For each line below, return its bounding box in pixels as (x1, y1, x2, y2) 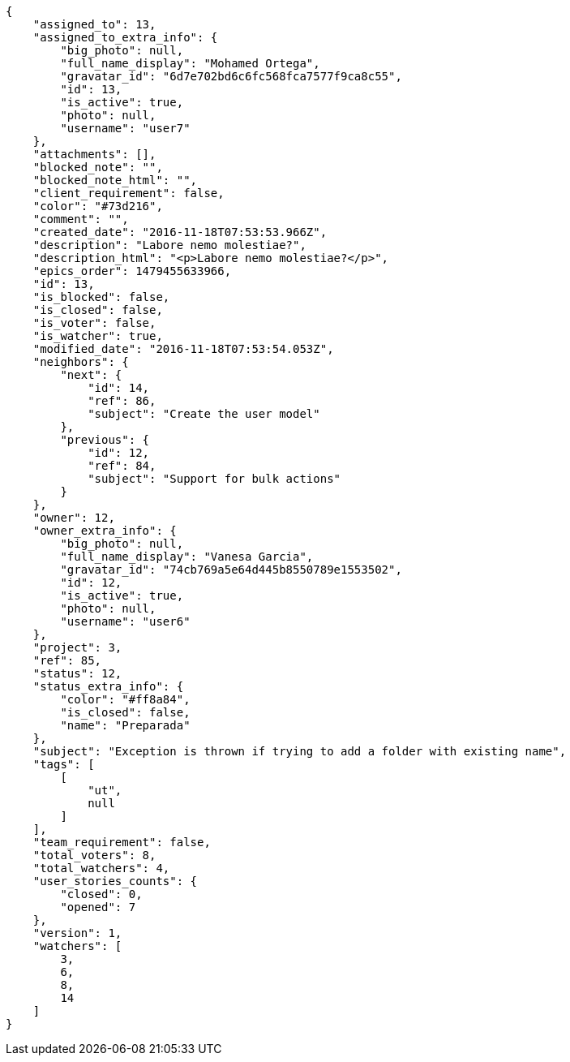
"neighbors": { (32, 355, 129, 368)
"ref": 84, (88, 459, 156, 472)
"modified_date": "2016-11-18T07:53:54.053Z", (32, 342, 334, 355)
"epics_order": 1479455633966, (32, 264, 232, 277)
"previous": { (60, 433, 150, 446)
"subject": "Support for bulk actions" (88, 472, 341, 485)
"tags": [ (32, 758, 95, 771)
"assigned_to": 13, (32, 18, 156, 31)
